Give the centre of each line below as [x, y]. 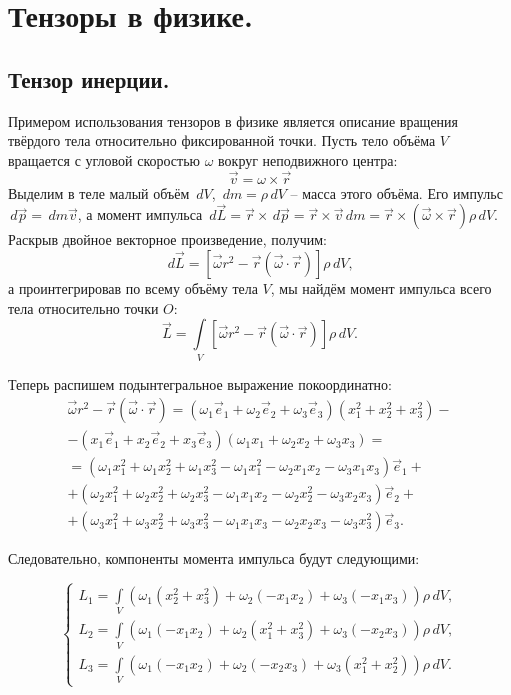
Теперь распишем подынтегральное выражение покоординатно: [200, 383]
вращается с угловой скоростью [104, 159]
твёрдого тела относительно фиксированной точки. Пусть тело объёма [222, 140]
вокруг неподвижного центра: [308, 159]
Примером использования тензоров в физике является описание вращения [233, 120]
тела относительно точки [83, 307]
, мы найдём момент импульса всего [381, 287]
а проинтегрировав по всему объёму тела [133, 287]
